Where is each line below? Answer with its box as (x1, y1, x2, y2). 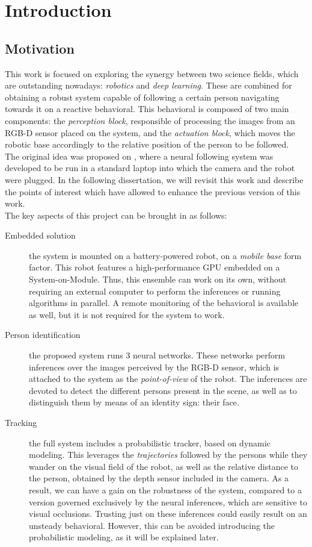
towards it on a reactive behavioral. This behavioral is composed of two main (5, 102, 289, 115)
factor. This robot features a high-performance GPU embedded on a (29, 261, 280, 273)
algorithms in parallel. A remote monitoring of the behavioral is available (29, 296, 298, 309)
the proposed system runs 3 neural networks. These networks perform (29, 349, 286, 361)
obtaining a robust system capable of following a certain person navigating (5, 90, 280, 103)
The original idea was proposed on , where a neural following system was (5, 149, 274, 162)
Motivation (5, 39, 75, 57)
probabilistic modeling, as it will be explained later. (29, 531, 219, 543)
